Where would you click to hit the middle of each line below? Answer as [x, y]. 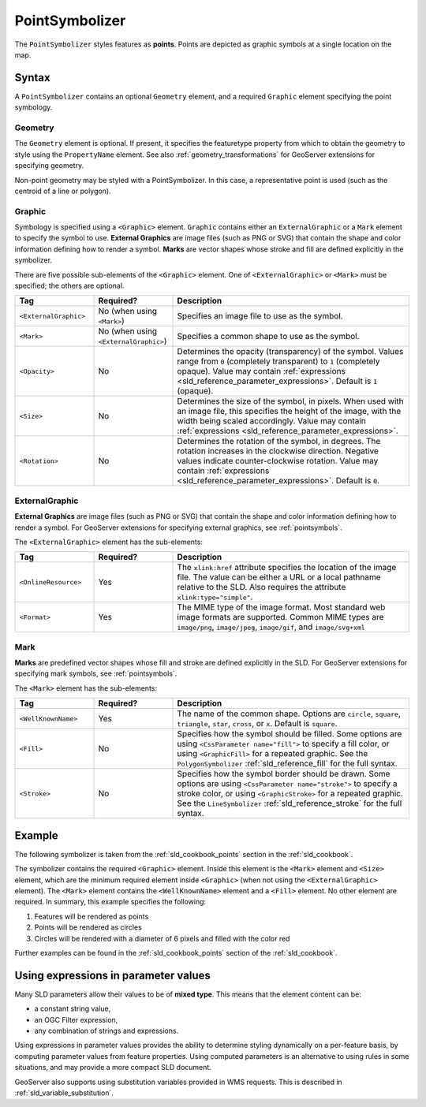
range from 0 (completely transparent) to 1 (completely [278, 361]
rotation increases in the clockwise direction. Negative [278, 451]
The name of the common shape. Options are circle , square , [289, 714]
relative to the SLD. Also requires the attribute [262, 587]
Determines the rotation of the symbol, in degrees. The [279, 442]
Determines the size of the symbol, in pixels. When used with [290, 401]
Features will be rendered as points [92, 916]
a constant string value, [73, 1008]
